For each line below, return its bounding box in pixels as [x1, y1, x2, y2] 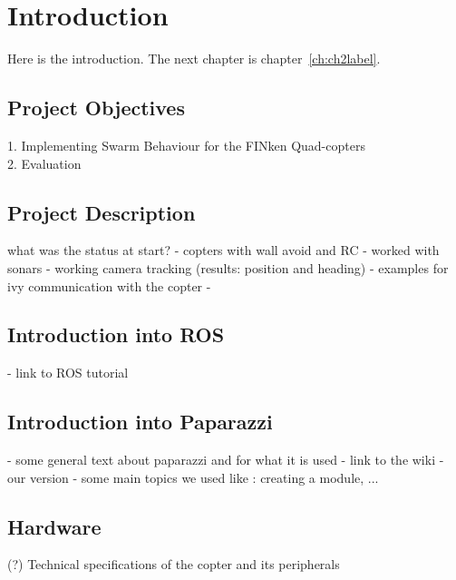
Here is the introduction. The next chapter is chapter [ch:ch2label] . [7, 49, 381, 68]
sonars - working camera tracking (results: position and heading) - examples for [7, 258, 449, 277]
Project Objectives [7, 93, 185, 122]
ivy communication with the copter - [7, 276, 211, 295]
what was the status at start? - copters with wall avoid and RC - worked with [7, 241, 440, 260]
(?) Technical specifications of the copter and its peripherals [7, 555, 340, 574]
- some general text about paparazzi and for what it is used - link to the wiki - [7, 450, 444, 469]
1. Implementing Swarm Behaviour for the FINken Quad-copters [7, 135, 365, 154]
